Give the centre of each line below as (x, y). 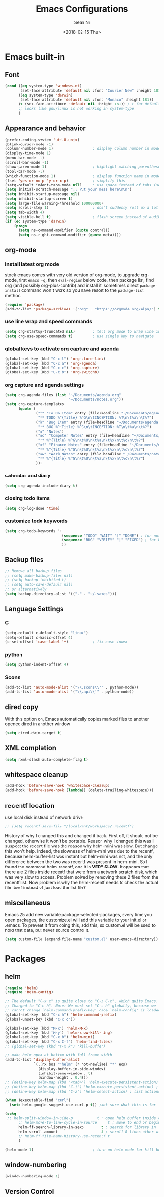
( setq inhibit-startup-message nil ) (42, 194)
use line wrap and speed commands (49, 322)
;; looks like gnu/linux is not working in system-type (76, 109)
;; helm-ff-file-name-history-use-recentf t (64, 1136)
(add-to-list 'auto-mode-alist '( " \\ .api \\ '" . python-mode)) (70, 692)
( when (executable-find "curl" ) (38, 1100)
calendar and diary (28, 475)
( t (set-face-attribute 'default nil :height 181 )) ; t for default (89, 104)
